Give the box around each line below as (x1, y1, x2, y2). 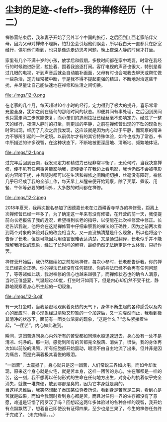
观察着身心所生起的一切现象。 (13, 283, 75, 289)
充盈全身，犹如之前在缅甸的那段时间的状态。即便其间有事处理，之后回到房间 (5, 108, 162, 114)
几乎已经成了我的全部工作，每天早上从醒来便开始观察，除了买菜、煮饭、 (5, 178, 153, 184)
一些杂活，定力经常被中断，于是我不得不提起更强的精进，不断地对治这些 (5, 75, 153, 82)
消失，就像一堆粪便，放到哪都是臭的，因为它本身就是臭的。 (5, 380, 127, 386)
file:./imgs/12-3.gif (5, 293, 43, 299)
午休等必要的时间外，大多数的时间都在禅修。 (13, 184, 105, 190)
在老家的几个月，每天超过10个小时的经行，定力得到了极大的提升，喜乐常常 (5, 102, 158, 108)
